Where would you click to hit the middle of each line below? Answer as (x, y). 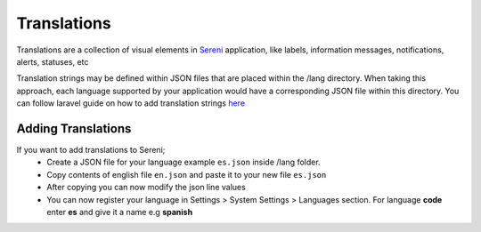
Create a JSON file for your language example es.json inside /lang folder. (183, 162)
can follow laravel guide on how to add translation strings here (130, 103)
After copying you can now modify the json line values (147, 188)
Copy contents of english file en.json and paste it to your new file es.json (187, 174)
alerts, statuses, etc (53, 61)
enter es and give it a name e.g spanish (120, 212)
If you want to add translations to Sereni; (91, 150)
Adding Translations (74, 128)
